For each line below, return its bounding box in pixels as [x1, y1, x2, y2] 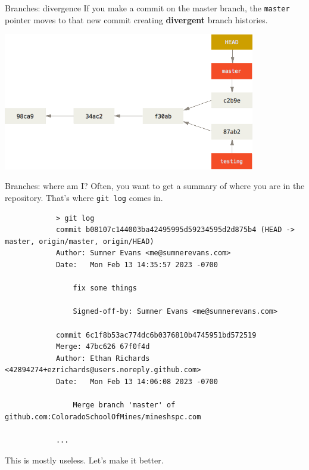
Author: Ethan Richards [55, 354, 150, 363]
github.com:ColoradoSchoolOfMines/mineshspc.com [5, 412, 201, 421]
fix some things [73, 284, 137, 293]
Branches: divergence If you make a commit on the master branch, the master [5, 2, 290, 14]
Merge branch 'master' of [73, 401, 176, 410]
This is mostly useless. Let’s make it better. [5, 453, 164, 466]
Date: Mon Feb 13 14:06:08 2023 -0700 [55, 378, 218, 386]
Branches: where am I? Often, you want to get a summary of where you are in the [5, 180, 305, 192]
